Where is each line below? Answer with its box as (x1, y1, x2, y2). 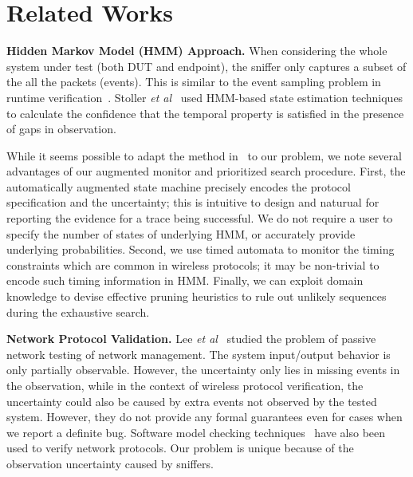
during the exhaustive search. (6, 303, 150, 320)
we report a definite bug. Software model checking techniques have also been (6, 424, 386, 440)
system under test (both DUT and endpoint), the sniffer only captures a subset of (6, 57, 407, 74)
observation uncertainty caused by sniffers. (6, 455, 214, 471)
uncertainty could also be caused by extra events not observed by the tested (6, 392, 377, 409)
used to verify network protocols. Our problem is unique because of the (6, 440, 354, 456)
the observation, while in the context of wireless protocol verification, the (6, 377, 364, 393)
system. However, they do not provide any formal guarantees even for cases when (6, 408, 403, 425)
